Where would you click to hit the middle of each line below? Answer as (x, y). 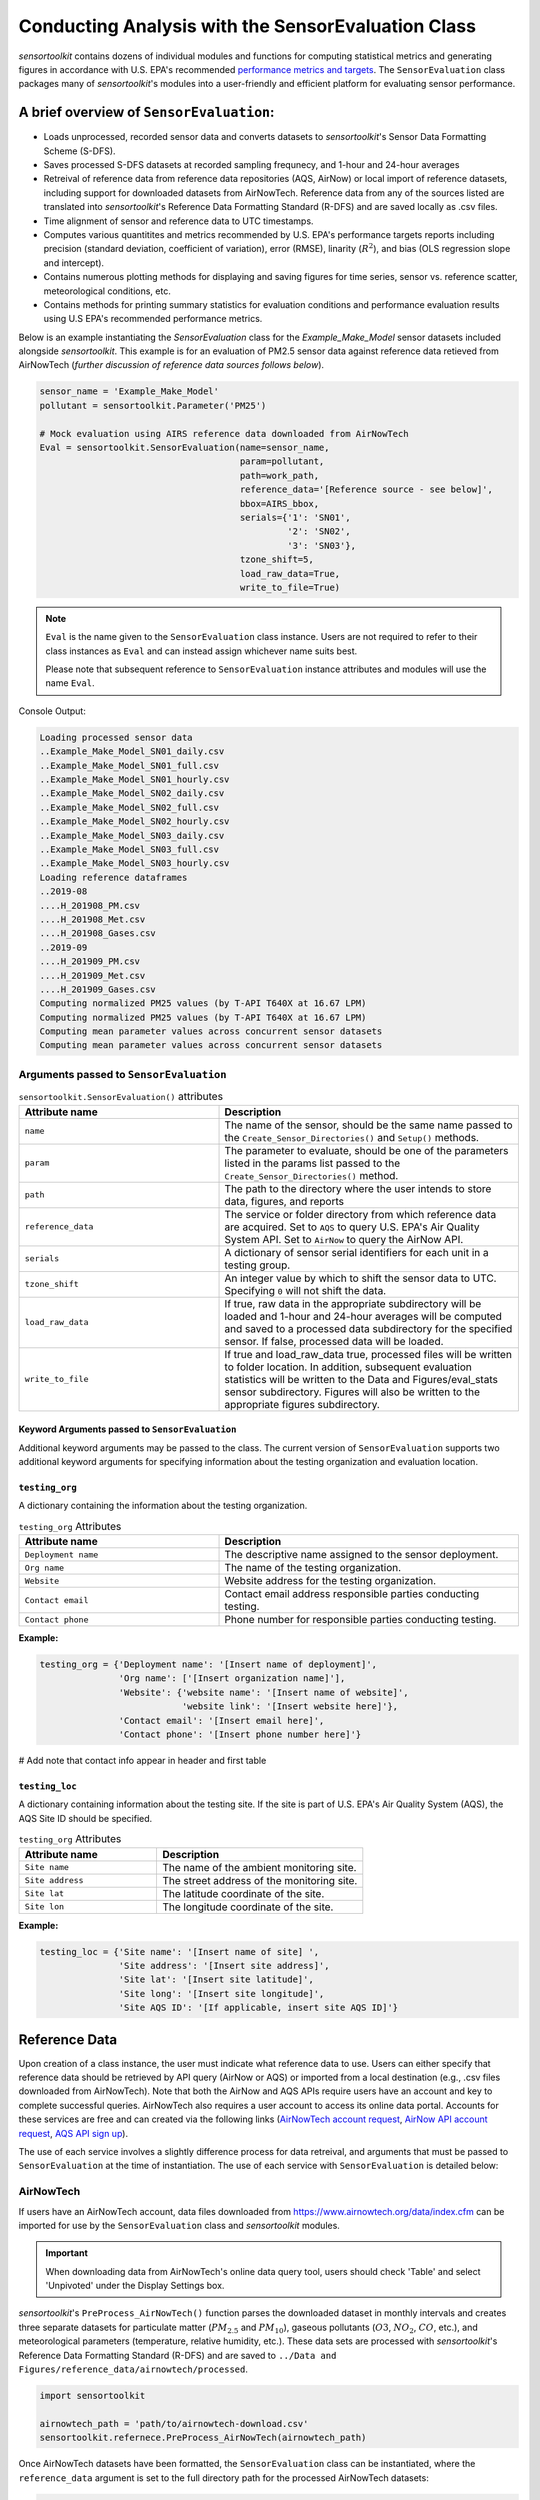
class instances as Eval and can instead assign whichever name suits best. (201, 651)
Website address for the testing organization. (330, 1581)
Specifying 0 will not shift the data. (305, 1290)
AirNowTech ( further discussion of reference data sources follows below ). (171, 365)
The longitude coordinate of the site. (247, 1907)
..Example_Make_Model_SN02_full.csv (129, 807)
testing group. (257, 1265)
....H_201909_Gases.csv (98, 989)
